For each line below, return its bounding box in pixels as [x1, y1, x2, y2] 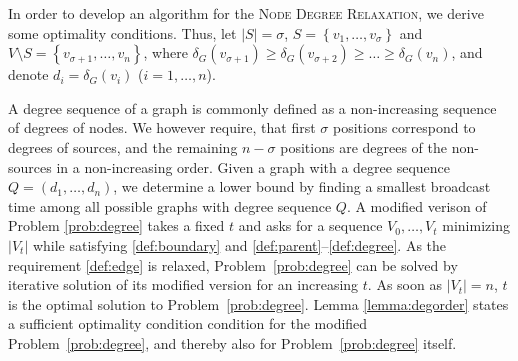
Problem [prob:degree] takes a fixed [8, 215, 225, 236]
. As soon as [367, 274, 442, 295]
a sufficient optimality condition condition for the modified [8, 313, 368, 334]
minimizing [442, 215, 510, 236]
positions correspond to [332, 117, 476, 138]
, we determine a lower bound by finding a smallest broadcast [113, 176, 491, 197]
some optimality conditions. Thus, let [8, 22, 237, 43]
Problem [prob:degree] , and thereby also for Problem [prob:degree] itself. [8, 332, 457, 353]
